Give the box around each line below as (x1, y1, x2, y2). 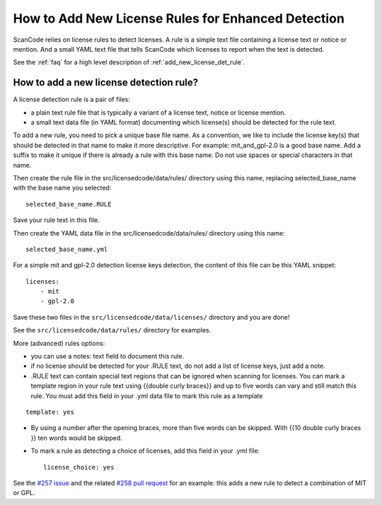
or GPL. (13, 489, 35, 497)
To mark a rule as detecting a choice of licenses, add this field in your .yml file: (30, 446, 260, 455)
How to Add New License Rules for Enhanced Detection (13, 11, 345, 26)
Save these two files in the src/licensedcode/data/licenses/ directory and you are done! (13, 313, 290, 321)
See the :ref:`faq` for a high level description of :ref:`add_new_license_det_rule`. (13, 58, 245, 66)
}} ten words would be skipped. (30, 434, 123, 442)
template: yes (25, 408, 74, 416)
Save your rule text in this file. (13, 216, 100, 224)
